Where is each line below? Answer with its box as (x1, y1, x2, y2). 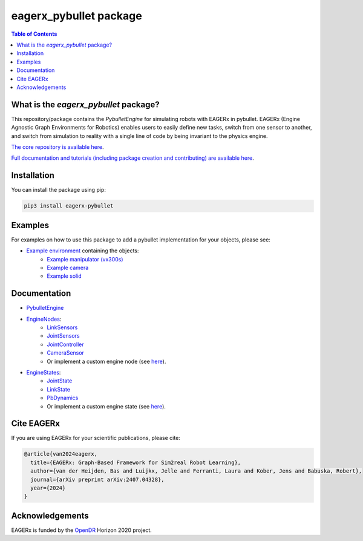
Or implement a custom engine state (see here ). (47, 402, 166, 410)
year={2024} (30, 484, 66, 491)
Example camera (47, 264, 89, 271)
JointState (47, 377, 73, 384)
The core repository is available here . (11, 143, 104, 151)
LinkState (47, 385, 71, 393)
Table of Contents (11, 30, 57, 38)
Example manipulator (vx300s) (47, 255, 123, 263)
